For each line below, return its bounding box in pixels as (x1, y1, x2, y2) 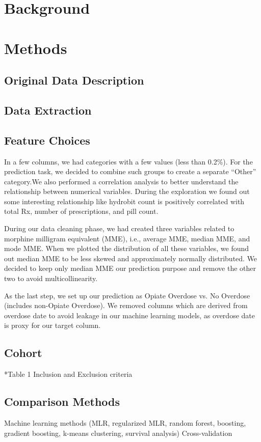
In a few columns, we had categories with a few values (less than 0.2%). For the (4, 156, 253, 167)
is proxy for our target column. (4, 320, 101, 330)
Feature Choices (4, 132, 90, 148)
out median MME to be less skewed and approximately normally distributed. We (4, 253, 257, 263)
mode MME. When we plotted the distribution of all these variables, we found (4, 243, 249, 254)
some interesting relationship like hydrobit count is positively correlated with (4, 196, 245, 206)
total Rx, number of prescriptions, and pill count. (4, 206, 159, 216)
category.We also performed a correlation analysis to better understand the (4, 176, 239, 186)
